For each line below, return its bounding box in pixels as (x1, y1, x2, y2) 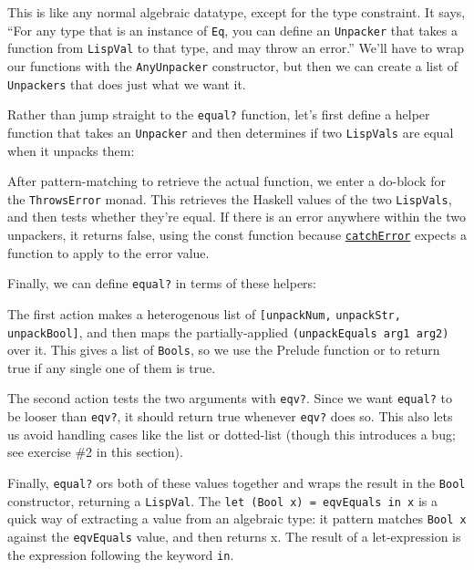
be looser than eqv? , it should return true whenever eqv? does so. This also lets (7, 407, 453, 426)
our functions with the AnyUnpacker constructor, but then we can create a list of (7, 56, 459, 75)
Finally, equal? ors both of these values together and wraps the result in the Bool (7, 472, 466, 492)
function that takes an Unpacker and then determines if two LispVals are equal (7, 122, 454, 141)
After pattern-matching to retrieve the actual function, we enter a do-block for (7, 171, 446, 191)
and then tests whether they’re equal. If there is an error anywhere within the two (7, 207, 466, 226)
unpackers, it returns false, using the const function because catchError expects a (7, 224, 467, 244)
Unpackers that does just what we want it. (7, 74, 246, 93)
